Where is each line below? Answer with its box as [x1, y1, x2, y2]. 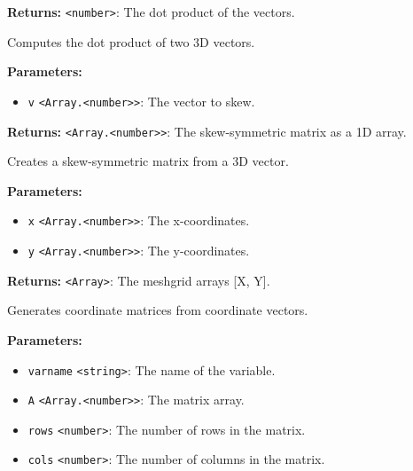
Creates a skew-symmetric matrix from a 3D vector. [7, 152, 289, 170]
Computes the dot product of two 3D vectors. [7, 32, 255, 51]
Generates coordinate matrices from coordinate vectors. [7, 301, 308, 319]
